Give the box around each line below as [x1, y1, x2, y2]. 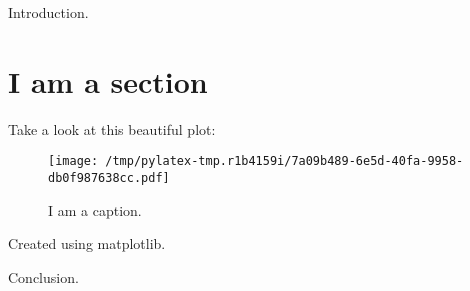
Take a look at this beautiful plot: [8, 118, 216, 139]
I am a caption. [48, 199, 142, 220]
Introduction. [8, 2, 89, 22]
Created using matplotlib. [8, 233, 166, 254]
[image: [48, 154, 99, 169]
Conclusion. [8, 266, 79, 287]
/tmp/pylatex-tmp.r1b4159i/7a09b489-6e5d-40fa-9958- [105, 154, 464, 169]
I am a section [8, 60, 208, 101]
